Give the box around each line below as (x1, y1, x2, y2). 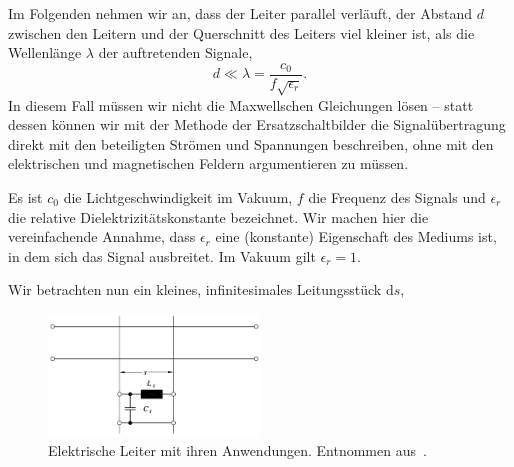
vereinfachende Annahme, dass (8, 226, 196, 247)
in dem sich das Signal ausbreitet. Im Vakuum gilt (8, 245, 316, 266)
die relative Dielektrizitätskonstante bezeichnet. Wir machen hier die (8, 206, 429, 227)
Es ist (8, 186, 43, 207)
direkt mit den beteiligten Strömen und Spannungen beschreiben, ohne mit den (8, 133, 494, 154)
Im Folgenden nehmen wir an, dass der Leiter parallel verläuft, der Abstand (8, 3, 473, 23)
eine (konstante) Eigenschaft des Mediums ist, (215, 226, 497, 247)
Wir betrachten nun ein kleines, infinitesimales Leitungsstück (8, 279, 382, 300)
